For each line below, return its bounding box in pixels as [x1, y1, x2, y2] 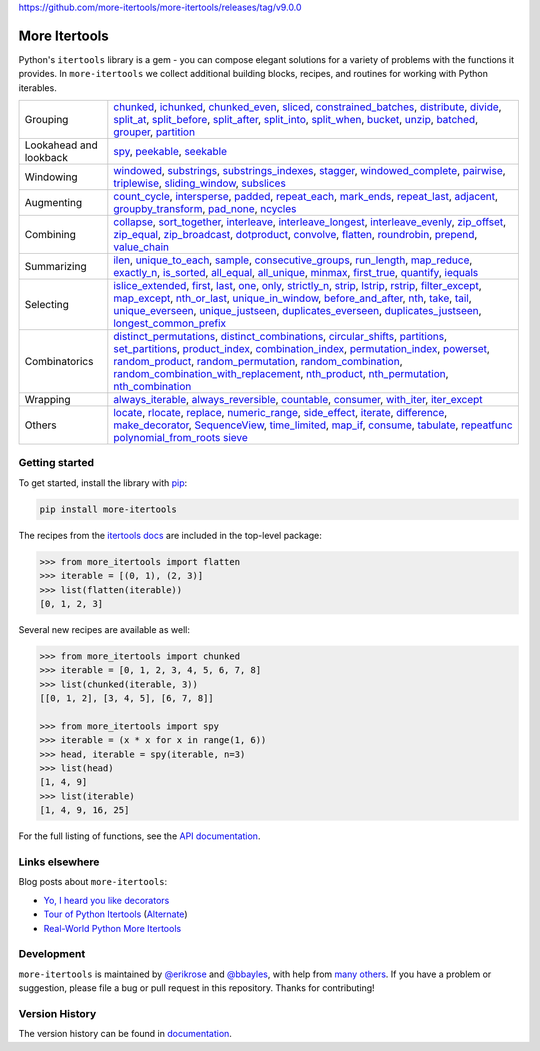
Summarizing [24, 260, 87, 274]
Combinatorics [24, 355, 94, 369]
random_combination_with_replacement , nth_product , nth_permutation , [113, 367, 449, 381]
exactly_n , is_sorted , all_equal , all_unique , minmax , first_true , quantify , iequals [113, 266, 479, 280]
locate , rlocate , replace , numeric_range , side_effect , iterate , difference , [113, 406, 448, 420]
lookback [24, 151, 69, 165]
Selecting [24, 298, 70, 312]
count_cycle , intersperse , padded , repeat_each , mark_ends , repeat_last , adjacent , [113, 190, 499, 204]
